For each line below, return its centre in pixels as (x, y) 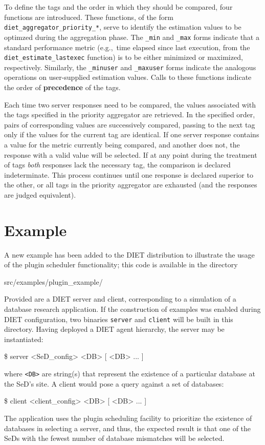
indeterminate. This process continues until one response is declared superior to (129, 174)
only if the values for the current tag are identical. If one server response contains (132, 134)
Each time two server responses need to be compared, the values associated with (130, 104)
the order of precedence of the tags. (62, 87)
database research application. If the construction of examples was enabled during (132, 309)
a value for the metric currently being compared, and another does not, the (122, 144)
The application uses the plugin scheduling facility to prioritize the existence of (128, 418)
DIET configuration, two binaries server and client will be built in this (119, 319)
